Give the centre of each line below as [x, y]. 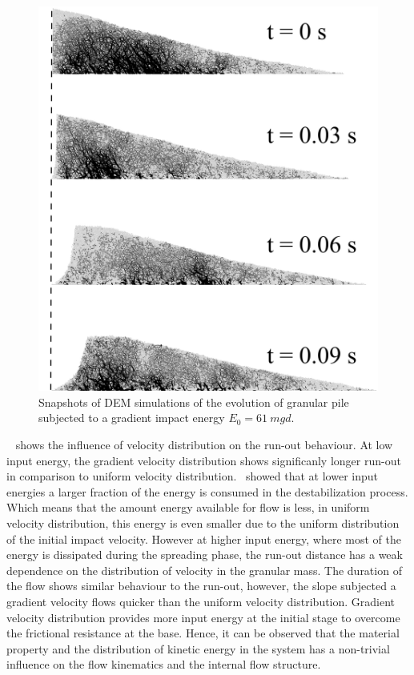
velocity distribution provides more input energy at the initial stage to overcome [203, 617]
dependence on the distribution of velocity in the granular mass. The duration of [204, 570]
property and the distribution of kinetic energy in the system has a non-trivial [198, 648]
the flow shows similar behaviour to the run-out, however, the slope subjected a [201, 586]
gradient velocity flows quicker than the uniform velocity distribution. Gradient [201, 601]
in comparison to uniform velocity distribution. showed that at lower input [192, 476]
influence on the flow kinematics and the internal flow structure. [164, 664]
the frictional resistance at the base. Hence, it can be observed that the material [203, 633]
